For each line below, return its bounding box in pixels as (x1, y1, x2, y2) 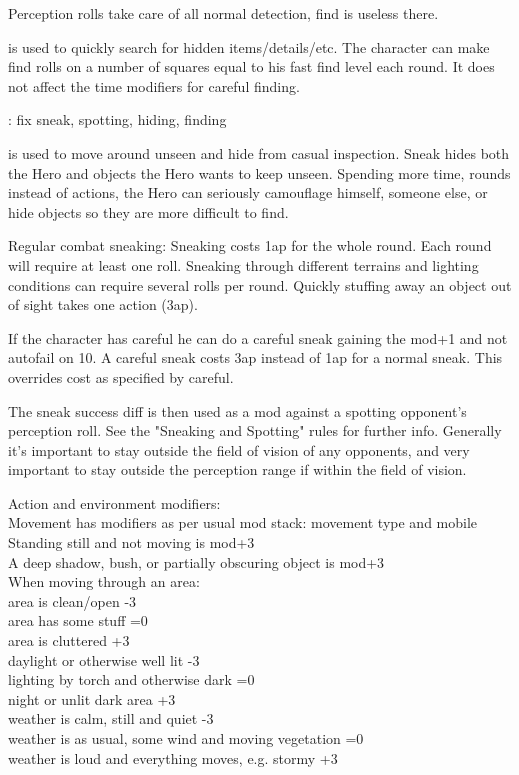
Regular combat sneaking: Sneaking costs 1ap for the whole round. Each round (8, 235, 492, 256)
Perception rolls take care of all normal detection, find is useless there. (8, 3, 439, 23)
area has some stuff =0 (8, 610, 148, 631)
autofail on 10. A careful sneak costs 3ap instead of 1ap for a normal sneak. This (8, 347, 503, 368)
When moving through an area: (8, 571, 200, 592)
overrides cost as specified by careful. (8, 366, 234, 387)
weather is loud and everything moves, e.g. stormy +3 (8, 747, 338, 768)
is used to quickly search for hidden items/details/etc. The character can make (8, 36, 490, 57)
